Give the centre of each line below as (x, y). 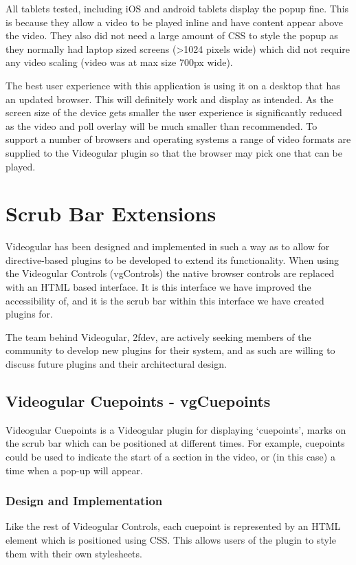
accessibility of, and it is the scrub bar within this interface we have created (165, 300)
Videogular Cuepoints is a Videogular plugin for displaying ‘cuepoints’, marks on (176, 429)
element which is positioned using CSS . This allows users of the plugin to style (171, 539)
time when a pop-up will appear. (74, 470)
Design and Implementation (84, 501)
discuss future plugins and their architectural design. (116, 364)
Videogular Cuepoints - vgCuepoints (138, 400)
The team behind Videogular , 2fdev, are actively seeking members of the (158, 336)
